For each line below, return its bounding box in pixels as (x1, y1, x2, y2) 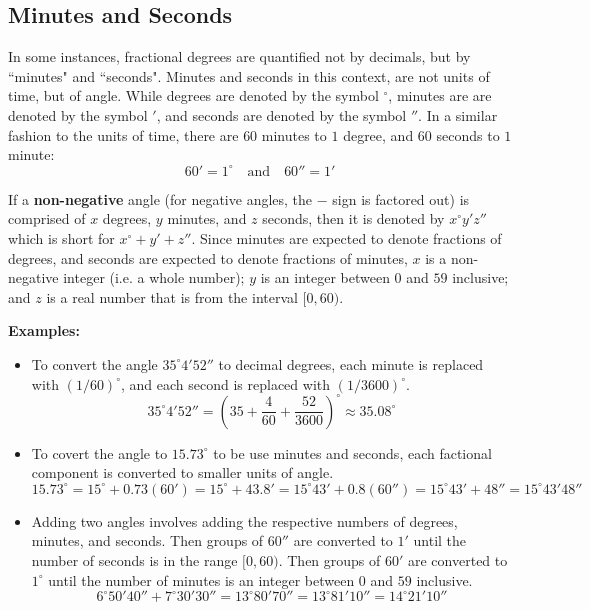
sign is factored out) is (332, 188, 470, 209)
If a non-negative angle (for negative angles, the (8, 188, 313, 209)
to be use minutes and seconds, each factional (213, 442, 492, 463)
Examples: (8, 320, 80, 341)
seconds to (436, 124, 500, 145)
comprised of (8, 208, 86, 229)
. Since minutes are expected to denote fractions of (191, 227, 502, 248)
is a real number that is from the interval (46, 286, 298, 307)
